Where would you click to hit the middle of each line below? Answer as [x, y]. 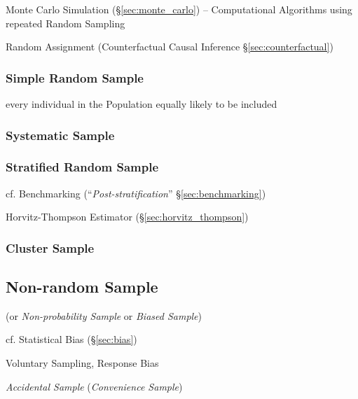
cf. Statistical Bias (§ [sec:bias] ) [71, 339]
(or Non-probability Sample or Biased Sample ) [104, 315]
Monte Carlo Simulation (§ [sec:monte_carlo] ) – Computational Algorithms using [179, 9]
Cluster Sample [50, 247]
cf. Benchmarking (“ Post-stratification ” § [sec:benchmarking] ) [136, 193]
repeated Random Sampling [66, 23]
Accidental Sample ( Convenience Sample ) [94, 386]
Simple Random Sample [75, 77]
